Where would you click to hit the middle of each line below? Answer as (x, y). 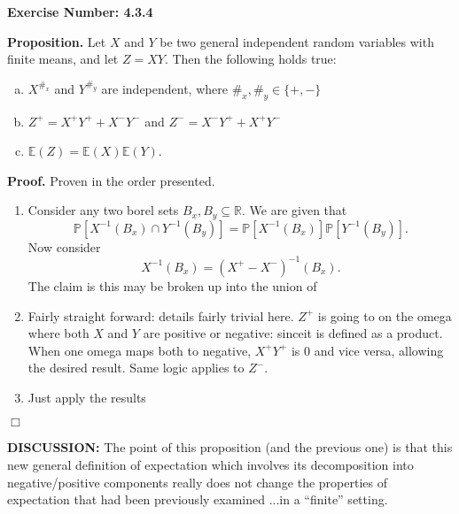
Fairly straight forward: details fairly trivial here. (161, 315)
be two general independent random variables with (297, 41)
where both (58, 333)
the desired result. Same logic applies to (136, 368)
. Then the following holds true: (250, 59)
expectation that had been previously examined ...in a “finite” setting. (198, 499)
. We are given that (295, 210)
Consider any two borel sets (103, 210)
